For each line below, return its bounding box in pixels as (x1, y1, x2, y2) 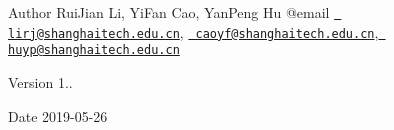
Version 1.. (8, 71, 73, 92)
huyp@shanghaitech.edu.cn (8, 43, 180, 58)
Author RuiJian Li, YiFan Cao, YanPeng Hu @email (8, 2, 330, 22)
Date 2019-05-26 (8, 105, 108, 126)
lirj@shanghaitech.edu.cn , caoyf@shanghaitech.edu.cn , (8, 21, 379, 42)
